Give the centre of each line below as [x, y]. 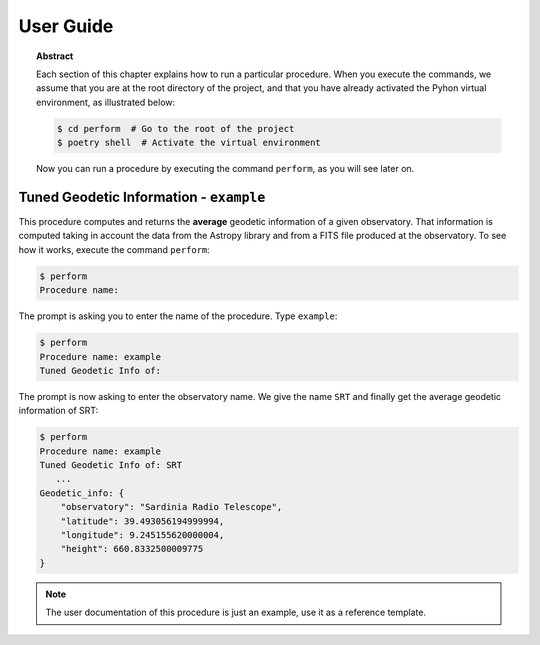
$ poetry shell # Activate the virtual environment [189, 143]
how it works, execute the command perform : [114, 249]
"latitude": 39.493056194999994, [142, 521]
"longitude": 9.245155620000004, [142, 534]
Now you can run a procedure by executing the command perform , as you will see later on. [225, 169]
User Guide [66, 26]
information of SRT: [58, 411]
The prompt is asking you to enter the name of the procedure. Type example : [178, 316]
